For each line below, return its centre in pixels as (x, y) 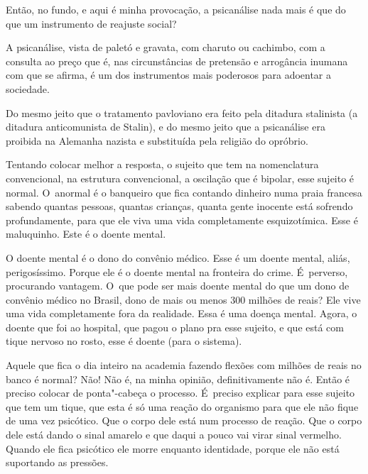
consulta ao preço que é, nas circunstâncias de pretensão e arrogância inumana (177, 61)
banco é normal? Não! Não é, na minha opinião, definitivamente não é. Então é (178, 379)
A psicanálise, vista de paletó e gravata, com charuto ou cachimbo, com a (166, 47)
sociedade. (28, 88)
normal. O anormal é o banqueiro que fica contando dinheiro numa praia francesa (184, 192)
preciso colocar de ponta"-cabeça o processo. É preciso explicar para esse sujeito (180, 393)
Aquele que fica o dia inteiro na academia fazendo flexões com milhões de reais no (184, 365)
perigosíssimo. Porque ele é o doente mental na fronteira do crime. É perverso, (177, 271)
